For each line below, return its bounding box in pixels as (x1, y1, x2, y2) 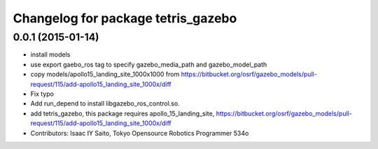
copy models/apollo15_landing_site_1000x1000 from (30, 70, 180, 78)
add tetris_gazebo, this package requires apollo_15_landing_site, (30, 109, 215, 118)
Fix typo (30, 90, 54, 98)
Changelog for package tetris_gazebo (13, 10, 237, 26)
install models (30, 50, 71, 59)
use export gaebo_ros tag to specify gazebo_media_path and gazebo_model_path (30, 60, 267, 69)
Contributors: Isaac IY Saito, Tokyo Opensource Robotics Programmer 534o (30, 129, 249, 137)
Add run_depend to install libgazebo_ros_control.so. (30, 99, 180, 108)
